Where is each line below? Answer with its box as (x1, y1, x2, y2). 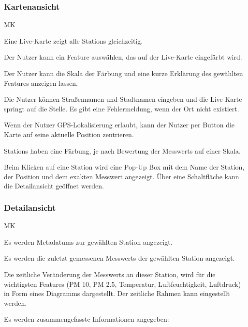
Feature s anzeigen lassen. (4, 78, 78, 88)
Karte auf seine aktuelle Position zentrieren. (4, 129, 134, 139)
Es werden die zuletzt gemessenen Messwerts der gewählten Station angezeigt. (4, 253, 235, 263)
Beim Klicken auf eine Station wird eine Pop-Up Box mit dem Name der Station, (4, 162, 245, 172)
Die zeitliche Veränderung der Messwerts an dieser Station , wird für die (4, 269, 216, 279)
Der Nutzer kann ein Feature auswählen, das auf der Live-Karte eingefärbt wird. (4, 52, 242, 62)
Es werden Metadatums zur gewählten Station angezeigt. (4, 236, 173, 247)
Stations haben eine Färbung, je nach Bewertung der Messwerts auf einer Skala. (4, 145, 241, 156)
